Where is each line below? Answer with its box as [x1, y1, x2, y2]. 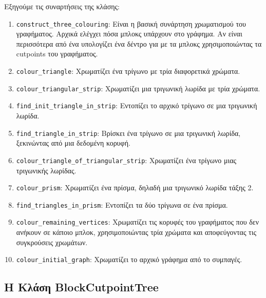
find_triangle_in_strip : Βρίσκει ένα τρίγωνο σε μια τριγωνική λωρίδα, [16, 127, 241, 138]
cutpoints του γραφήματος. [16, 48, 98, 59]
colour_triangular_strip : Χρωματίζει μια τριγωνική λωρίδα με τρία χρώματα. [16, 83, 260, 93]
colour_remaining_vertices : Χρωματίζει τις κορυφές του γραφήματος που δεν [16, 216, 259, 227]
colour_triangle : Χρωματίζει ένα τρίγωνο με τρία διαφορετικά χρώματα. [16, 66, 240, 76]
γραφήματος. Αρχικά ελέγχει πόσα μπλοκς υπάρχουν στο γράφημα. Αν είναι [16, 28, 242, 39]
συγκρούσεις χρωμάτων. [16, 236, 88, 247]
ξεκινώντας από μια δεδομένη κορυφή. [16, 137, 130, 148]
